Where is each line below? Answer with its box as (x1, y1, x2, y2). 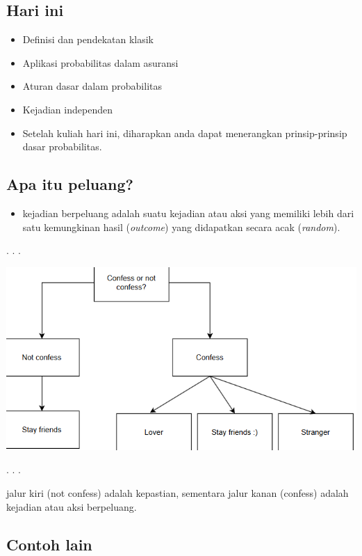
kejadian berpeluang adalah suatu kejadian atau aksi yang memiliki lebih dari (22, 205, 354, 220)
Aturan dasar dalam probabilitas (22, 79, 162, 93)
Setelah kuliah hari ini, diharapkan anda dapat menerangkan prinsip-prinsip (22, 125, 347, 140)
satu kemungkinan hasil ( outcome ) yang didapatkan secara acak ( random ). (22, 219, 340, 234)
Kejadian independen (22, 102, 113, 116)
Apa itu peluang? (6, 173, 133, 195)
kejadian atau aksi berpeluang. (6, 499, 137, 514)
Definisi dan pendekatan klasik (22, 32, 154, 47)
